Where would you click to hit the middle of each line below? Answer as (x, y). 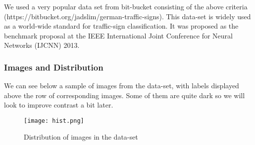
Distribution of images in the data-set (81, 136)
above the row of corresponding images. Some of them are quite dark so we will (125, 95)
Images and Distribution (54, 67)
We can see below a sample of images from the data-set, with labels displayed (122, 86)
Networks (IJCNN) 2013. (42, 45)
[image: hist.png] (54, 121)
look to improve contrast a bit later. (59, 105)
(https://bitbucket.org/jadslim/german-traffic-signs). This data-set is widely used (127, 16)
